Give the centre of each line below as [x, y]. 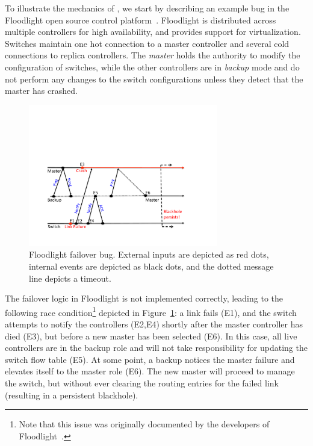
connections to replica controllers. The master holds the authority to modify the [153, 55]
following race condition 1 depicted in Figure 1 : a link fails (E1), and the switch [151, 311]
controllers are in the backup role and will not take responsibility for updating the [156, 348]
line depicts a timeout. [70, 278]
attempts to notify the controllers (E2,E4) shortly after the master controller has [154, 324]
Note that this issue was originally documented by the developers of [144, 424]
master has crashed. [41, 91]
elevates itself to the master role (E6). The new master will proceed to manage [150, 371]
